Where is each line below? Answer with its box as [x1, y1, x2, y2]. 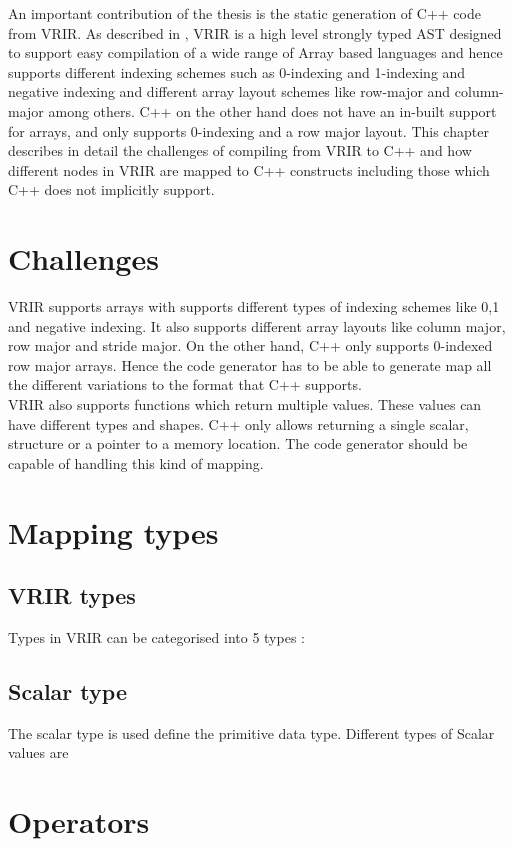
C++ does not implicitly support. [8, 179, 215, 200]
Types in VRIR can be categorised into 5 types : [8, 626, 305, 647]
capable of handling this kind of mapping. [8, 452, 264, 473]
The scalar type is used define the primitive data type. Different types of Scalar [8, 722, 495, 743]
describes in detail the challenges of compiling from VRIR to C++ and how [8, 140, 472, 161]
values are [8, 742, 69, 763]
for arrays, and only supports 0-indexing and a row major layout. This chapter [8, 120, 489, 141]
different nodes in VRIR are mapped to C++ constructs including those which [8, 159, 490, 180]
